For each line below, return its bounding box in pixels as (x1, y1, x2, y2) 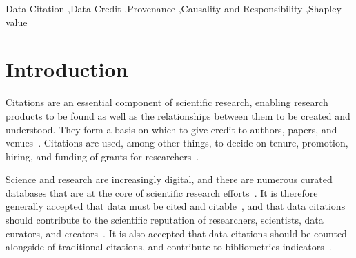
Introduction (6, 55, 128, 83)
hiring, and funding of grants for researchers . (6, 149, 199, 163)
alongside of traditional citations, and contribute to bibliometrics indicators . (6, 239, 332, 254)
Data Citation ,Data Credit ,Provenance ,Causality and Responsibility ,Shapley (6, 1, 342, 15)
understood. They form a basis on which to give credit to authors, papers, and (6, 122, 337, 136)
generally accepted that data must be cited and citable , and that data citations (6, 199, 346, 213)
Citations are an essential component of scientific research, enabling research (6, 95, 328, 109)
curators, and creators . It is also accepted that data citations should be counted (6, 226, 347, 240)
